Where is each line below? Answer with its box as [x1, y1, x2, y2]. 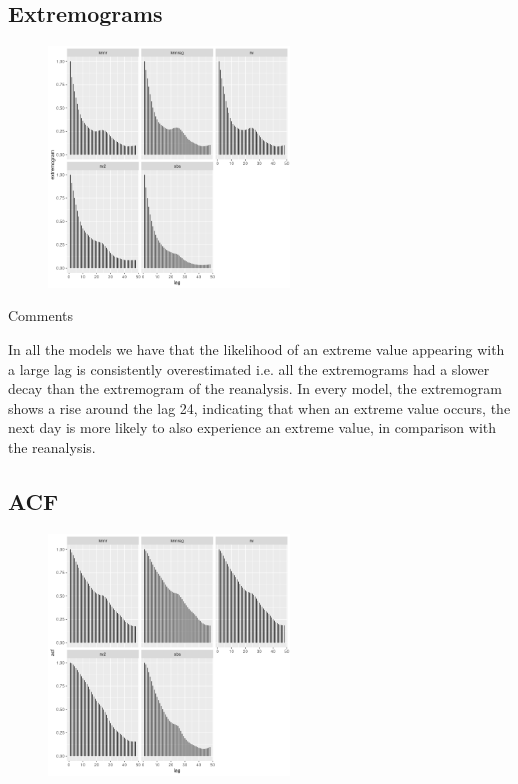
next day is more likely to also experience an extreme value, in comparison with [8, 417, 497, 438]
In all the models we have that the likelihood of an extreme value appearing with [8, 339, 505, 360]
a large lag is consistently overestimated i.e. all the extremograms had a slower [8, 358, 490, 379]
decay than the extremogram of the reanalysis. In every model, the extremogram [8, 378, 502, 399]
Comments [8, 305, 74, 326]
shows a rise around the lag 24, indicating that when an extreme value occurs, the [8, 397, 511, 418]
